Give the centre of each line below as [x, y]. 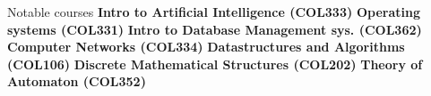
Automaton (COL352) [77, 81]
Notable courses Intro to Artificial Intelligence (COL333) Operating [214, 12]
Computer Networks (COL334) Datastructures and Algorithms [206, 47]
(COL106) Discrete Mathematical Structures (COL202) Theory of [215, 64]
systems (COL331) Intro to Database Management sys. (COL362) [215, 29]
